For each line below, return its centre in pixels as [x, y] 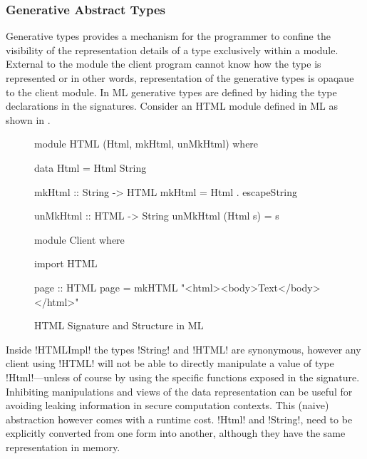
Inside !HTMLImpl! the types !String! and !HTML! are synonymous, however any [183, 349]
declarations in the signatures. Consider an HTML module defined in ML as [172, 106]
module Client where [79, 239]
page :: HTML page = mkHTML [106, 287]
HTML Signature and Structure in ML [119, 325]
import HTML [66, 263]
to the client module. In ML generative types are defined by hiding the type [171, 92]
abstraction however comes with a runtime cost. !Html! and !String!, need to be [179, 419]
